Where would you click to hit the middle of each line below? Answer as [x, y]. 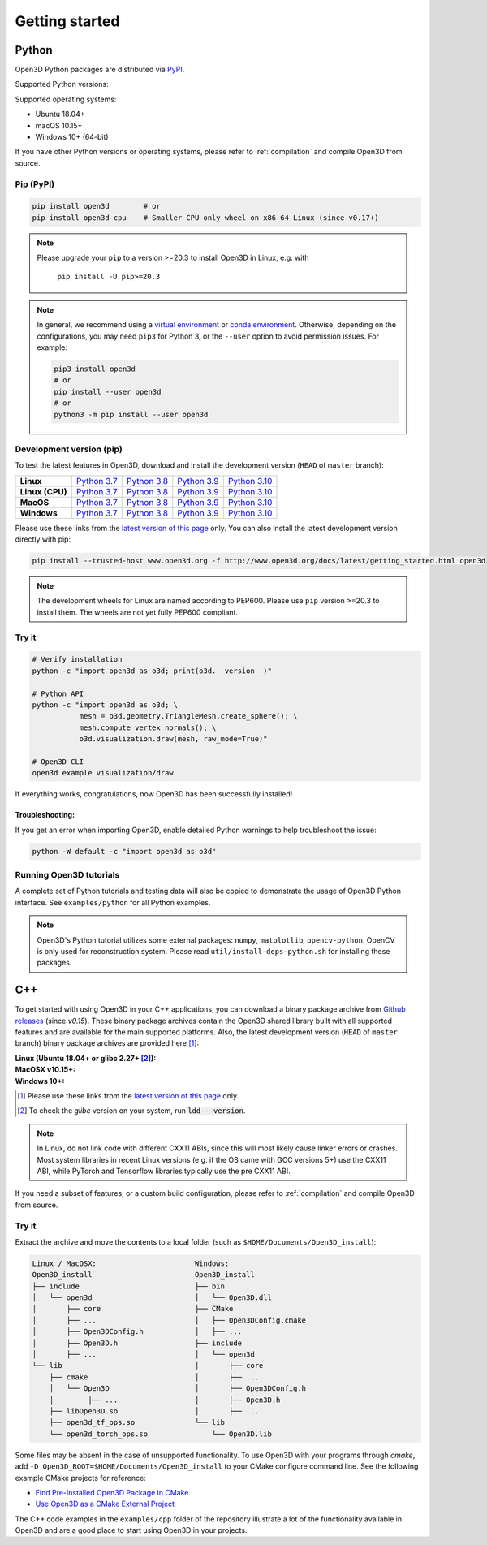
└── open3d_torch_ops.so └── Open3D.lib [160, 1434]
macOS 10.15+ [59, 125]
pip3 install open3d [95, 369]
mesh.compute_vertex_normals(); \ [148, 727]
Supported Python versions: [62, 84]
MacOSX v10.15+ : [45, 1070]
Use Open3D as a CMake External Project [105, 1504]
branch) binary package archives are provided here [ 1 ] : [107, 1043]
